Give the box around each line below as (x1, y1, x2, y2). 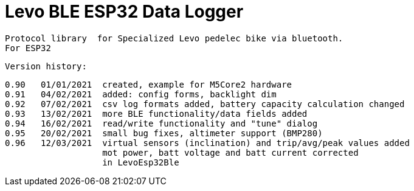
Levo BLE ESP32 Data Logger (5, 1, 244, 22)
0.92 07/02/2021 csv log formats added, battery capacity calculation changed (5, 99, 405, 109)
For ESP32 (5, 43, 51, 53)
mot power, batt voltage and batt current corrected (102, 147, 359, 158)
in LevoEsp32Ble (102, 157, 179, 167)
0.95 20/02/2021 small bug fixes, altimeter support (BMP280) (5, 128, 323, 138)
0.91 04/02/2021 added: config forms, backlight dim (5, 89, 277, 99)
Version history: (5, 61, 87, 71)
